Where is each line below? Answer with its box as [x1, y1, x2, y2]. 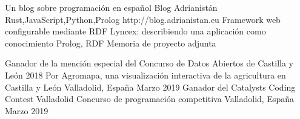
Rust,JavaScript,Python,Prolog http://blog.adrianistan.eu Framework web [5, 13, 281, 25]
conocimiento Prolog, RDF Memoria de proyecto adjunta [5, 36, 216, 49]
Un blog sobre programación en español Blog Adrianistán [5, 1, 218, 13]
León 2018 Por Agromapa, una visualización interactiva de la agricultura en [5, 68, 286, 81]
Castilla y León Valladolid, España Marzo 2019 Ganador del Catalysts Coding [5, 80, 296, 93]
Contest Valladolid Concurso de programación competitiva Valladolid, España [5, 92, 295, 105]
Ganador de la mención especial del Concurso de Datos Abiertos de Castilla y [5, 57, 293, 69]
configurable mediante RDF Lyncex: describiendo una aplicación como [5, 25, 266, 37]
